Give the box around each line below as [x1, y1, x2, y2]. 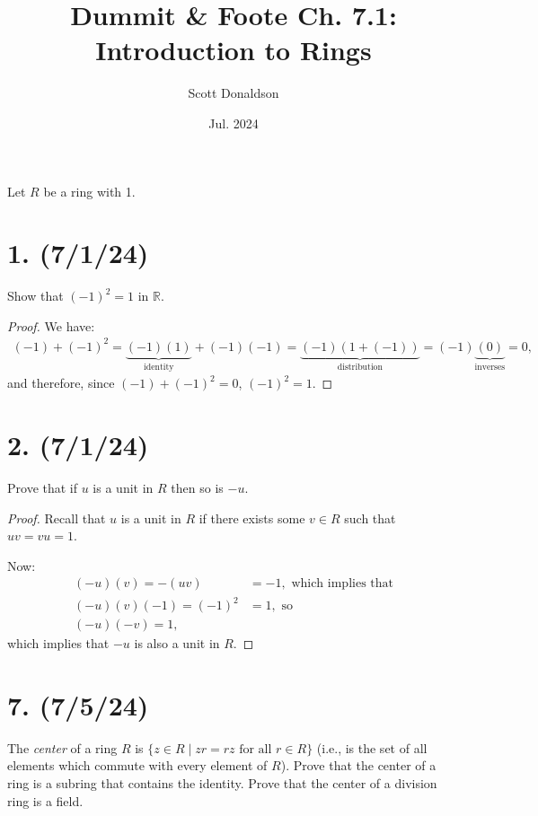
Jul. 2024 [208, 113, 259, 132]
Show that [7, 286, 64, 305]
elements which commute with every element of [7, 756, 268, 775]
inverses [474, 362, 506, 372]
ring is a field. [7, 791, 84, 810]
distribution [337, 362, 383, 372]
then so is [171, 478, 224, 497]
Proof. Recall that [7, 508, 106, 527]
